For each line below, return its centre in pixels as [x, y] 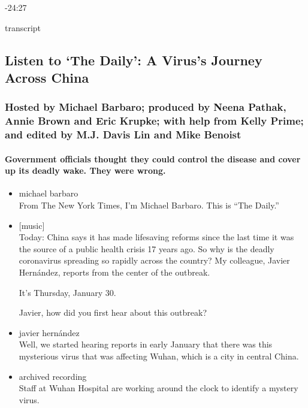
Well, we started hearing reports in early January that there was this [146, 344]
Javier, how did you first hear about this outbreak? [113, 312]
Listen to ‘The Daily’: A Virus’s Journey [134, 60]
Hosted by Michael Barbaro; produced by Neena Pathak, [146, 107]
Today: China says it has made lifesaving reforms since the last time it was [156, 237]
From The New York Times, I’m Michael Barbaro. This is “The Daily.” [149, 205]
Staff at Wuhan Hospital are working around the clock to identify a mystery [158, 388]
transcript [23, 27]
